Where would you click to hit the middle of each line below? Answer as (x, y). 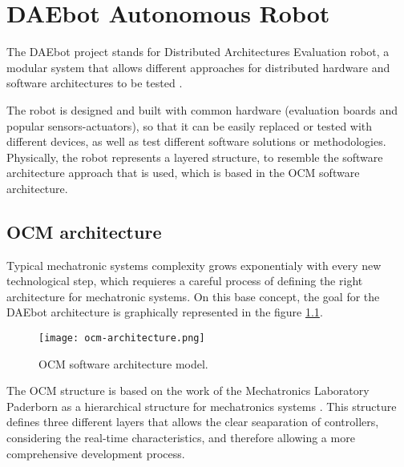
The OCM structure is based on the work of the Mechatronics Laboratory (188, 391)
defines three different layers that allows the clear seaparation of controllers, (193, 422)
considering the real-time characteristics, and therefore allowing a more (181, 438)
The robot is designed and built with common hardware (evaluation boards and (202, 109)
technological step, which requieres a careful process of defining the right (185, 281)
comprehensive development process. (96, 453)
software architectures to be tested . (95, 83)
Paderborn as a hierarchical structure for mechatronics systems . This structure (202, 406)
